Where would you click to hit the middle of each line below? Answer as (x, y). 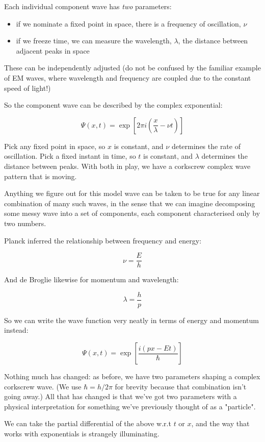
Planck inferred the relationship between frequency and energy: (103, 240)
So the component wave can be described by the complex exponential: (113, 105)
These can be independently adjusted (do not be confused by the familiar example (132, 68)
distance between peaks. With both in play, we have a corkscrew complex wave (127, 166)
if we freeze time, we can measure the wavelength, (94, 41)
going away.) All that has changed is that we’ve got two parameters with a (121, 396)
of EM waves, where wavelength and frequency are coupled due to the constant (128, 77)
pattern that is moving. (41, 176)
